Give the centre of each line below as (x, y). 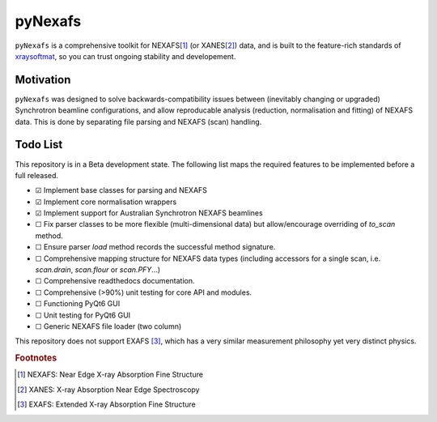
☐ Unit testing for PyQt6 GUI (83, 315)
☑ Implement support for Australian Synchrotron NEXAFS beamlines (149, 213)
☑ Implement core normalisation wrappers (106, 202)
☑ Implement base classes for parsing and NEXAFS (121, 190)
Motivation (43, 80)
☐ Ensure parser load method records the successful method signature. (155, 247)
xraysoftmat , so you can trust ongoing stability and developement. (125, 56)
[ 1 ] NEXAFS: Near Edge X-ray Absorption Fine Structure (110, 375)
